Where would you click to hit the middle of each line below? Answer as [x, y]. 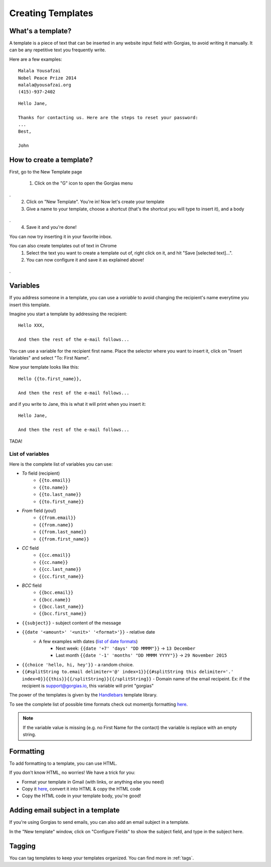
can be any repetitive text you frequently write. [58, 50]
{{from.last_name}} [63, 532]
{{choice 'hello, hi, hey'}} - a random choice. [78, 664]
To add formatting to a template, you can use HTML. [63, 763]
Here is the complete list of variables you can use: [61, 464]
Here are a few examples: [36, 59]
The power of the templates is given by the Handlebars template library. [83, 695]
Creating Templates [51, 13]
